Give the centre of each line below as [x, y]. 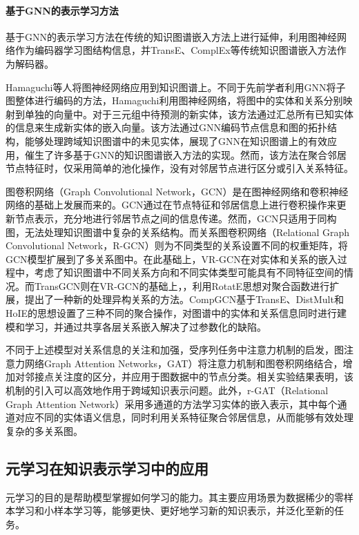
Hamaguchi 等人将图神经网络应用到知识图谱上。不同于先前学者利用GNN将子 [176, 87]
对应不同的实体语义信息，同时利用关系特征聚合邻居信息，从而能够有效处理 [184, 417]
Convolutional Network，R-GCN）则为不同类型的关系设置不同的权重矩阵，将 [177, 245]
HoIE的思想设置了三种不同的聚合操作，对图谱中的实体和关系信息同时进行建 [176, 313]
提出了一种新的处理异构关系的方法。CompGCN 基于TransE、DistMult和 [184, 299]
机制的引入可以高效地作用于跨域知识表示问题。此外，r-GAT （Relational [167, 390]
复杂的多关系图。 [44, 430]
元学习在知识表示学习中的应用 [107, 468]
